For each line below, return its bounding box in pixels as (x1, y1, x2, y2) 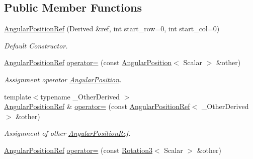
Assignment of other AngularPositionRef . (4, 128, 131, 138)
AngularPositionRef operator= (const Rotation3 (4, 144, 152, 155)
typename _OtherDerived (40, 91, 120, 101)
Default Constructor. (4, 40, 68, 50)
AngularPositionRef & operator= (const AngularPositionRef (4, 101, 190, 112)
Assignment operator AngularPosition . (4, 74, 122, 84)
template (4, 91, 31, 101)
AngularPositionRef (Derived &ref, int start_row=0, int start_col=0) (4, 23, 220, 34)
